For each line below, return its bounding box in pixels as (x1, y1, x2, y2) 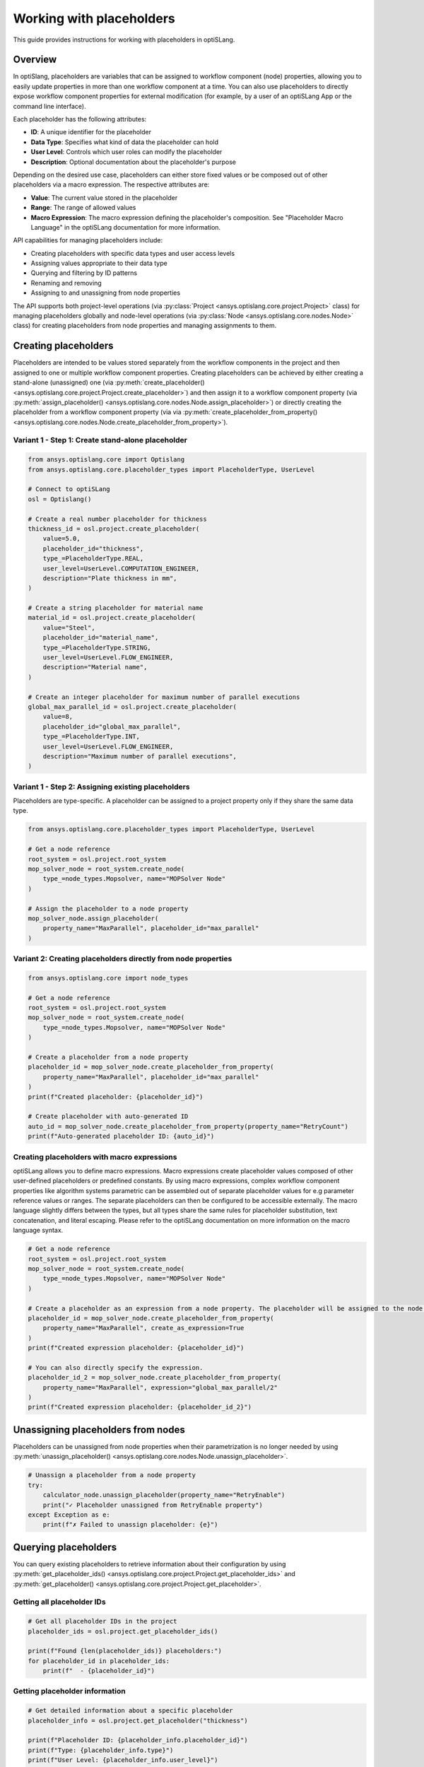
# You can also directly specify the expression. (28, 1363, 204, 1371)
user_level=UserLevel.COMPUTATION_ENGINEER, (42, 564, 200, 573)
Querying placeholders (13, 1541, 117, 1553)
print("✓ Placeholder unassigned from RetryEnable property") (42, 1501, 263, 1509)
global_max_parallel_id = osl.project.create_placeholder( (28, 703, 237, 710)
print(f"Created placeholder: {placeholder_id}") (28, 1093, 204, 1100)
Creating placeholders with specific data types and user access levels (30, 249, 235, 257)
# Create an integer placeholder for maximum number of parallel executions (28, 693, 300, 701)
